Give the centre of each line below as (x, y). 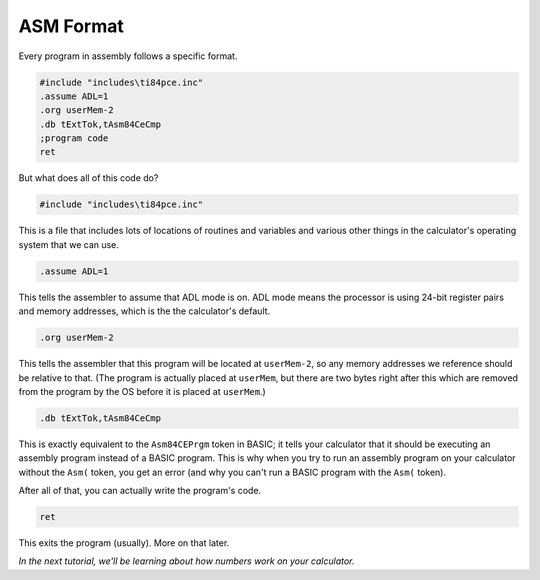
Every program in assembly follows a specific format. (128, 56)
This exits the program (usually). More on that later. (124, 543)
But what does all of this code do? (88, 178)
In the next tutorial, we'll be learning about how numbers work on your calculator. (186, 561)
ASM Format (71, 26)
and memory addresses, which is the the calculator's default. (144, 311)
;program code (74, 138)
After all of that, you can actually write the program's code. (140, 491)
